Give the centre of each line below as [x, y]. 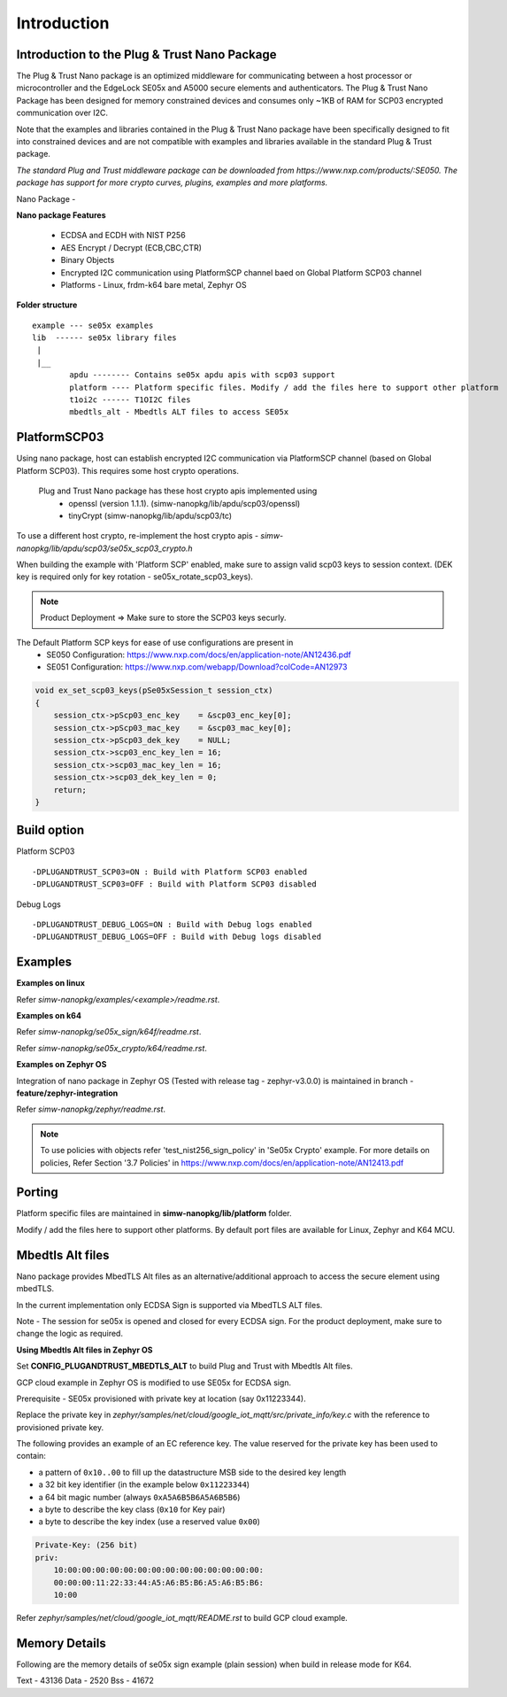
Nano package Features [61, 215]
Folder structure [47, 305]
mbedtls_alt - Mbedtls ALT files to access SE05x [179, 412]
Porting [37, 1193]
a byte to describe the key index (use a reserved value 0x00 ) [150, 1522]
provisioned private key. [60, 1427]
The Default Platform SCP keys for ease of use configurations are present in [155, 642]
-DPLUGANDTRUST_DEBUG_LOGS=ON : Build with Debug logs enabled [172, 924]
